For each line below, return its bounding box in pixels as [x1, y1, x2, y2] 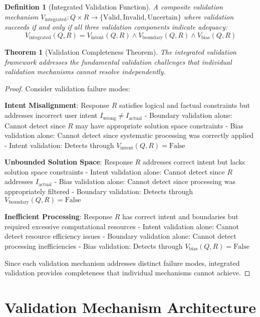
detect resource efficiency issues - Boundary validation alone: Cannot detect [5, 231, 236, 241]
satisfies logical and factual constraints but [119, 100, 250, 110]
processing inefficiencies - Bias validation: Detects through [5, 240, 183, 251]
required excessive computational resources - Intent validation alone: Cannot [5, 221, 239, 231]
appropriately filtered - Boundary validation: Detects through [5, 186, 193, 197]
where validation [183, 11, 234, 22]
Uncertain [147, 14, 178, 21]
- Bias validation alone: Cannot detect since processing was [54, 176, 235, 187]
